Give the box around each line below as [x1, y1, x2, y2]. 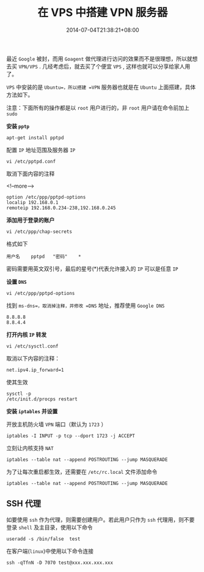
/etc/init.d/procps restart [6, 396, 78, 402]
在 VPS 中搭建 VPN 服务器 [37, 6, 168, 20]
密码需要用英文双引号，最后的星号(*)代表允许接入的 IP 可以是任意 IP [6, 265, 178, 272]
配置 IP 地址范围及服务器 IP [6, 146, 76, 153]
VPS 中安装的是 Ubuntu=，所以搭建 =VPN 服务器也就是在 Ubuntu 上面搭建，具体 [6, 83, 196, 91]
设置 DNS [6, 278, 27, 285]
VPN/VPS [18, 64, 38, 70]
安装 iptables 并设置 [6, 407, 58, 414]
